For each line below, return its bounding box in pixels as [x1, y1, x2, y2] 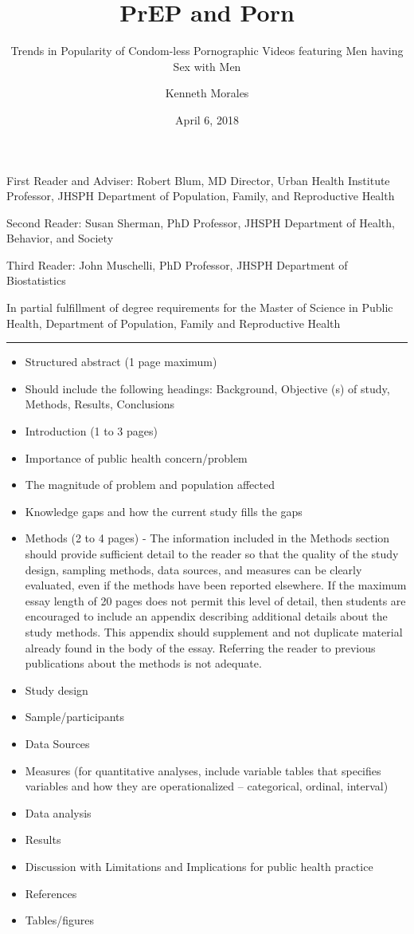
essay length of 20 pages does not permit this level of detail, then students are [25, 592, 406, 609]
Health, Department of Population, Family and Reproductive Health [6, 314, 341, 331]
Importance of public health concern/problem [25, 449, 248, 466]
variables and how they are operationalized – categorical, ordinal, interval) [25, 778, 389, 794]
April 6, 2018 [175, 111, 239, 128]
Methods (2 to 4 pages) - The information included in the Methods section [25, 530, 390, 546]
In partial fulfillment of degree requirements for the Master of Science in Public [6, 299, 393, 316]
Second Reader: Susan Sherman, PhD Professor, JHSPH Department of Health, [6, 214, 395, 231]
